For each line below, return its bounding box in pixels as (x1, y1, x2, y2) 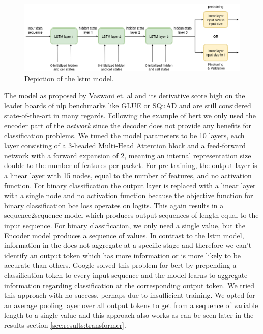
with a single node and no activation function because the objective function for (4, 190, 253, 201)
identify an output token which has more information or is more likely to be (4, 249, 241, 260)
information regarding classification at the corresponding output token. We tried (4, 280, 255, 290)
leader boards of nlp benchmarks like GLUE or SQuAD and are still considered (4, 100, 251, 110)
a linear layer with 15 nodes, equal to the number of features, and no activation (4, 170, 252, 181)
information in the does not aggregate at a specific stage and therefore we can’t (4, 240, 252, 250)
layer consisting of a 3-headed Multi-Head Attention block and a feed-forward (4, 140, 246, 151)
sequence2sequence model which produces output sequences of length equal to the (4, 210, 259, 220)
